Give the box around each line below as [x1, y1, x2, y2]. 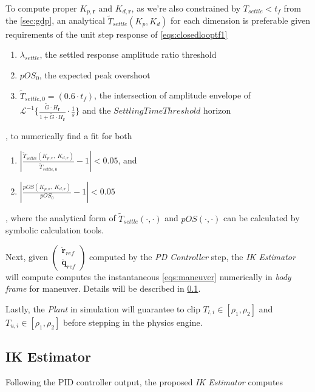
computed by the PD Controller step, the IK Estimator [89, 250, 296, 263]
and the [82, 104, 111, 117]
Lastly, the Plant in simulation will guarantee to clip [5, 302, 200, 315]
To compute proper [5, 2, 77, 14]
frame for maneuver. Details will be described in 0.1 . [5, 282, 201, 295]
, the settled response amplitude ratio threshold [39, 48, 217, 61]
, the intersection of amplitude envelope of [94, 89, 251, 101]
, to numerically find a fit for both [5, 129, 132, 142]
